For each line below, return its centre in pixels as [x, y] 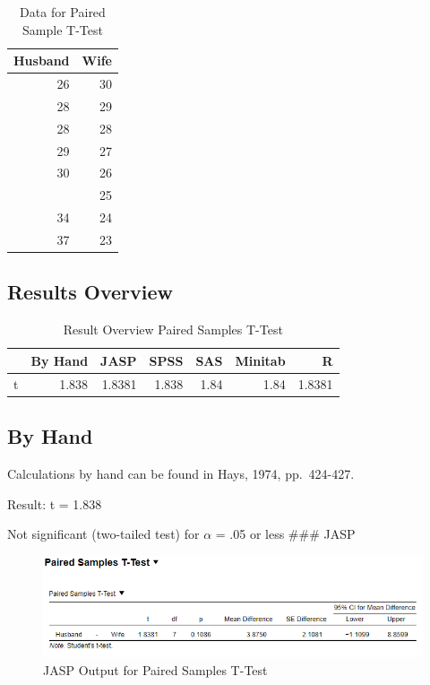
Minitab [260, 360]
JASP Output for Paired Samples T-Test [155, 669]
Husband [42, 61]
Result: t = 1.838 [55, 503]
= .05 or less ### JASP [285, 534]
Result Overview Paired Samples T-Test [173, 329]
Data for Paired [63, 12]
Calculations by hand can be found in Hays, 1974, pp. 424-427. [181, 473]
